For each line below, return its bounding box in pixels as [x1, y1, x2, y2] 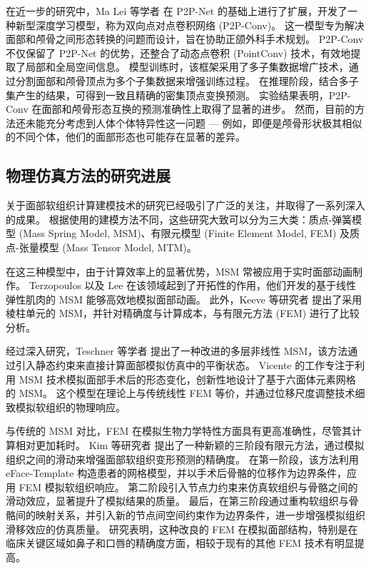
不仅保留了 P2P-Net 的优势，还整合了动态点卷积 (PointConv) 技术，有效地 [6, 45, 351, 60]
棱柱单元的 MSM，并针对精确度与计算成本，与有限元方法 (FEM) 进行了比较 [6, 306, 360, 321]
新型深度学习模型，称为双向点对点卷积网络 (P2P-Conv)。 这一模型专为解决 [15, 17, 365, 32]
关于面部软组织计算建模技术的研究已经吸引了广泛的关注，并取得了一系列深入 [6, 198, 365, 213]
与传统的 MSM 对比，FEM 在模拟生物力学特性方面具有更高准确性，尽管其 [6, 423, 352, 438]
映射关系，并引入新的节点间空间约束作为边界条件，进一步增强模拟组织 [35, 508, 365, 523]
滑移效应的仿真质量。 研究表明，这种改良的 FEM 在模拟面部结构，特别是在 [6, 521, 358, 536]
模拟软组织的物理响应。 [15, 399, 126, 414]
